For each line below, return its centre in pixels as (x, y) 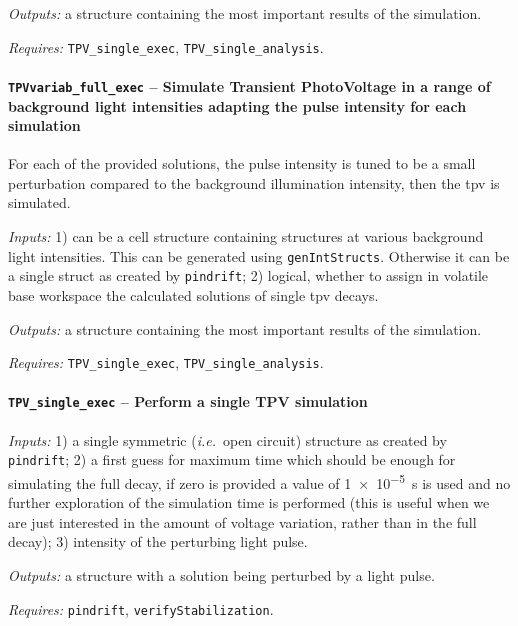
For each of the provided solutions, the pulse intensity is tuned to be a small (242, 163)
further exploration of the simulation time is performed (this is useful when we (249, 502)
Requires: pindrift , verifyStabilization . (141, 608)
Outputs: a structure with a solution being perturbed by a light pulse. (221, 574)
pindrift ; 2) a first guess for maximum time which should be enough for (232, 459)
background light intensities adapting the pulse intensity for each (237, 105)
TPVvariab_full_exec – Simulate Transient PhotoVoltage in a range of (249, 85)
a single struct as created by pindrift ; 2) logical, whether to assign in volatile (248, 275)
